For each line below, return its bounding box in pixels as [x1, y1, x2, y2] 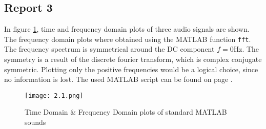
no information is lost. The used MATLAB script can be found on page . [4, 74, 233, 84]
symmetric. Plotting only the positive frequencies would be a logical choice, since [4, 63, 258, 74]
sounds [25, 117, 46, 127]
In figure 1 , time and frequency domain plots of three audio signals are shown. [4, 24, 250, 34]
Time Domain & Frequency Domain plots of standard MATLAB [25, 106, 227, 117]
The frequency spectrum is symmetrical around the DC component [4, 44, 215, 54]
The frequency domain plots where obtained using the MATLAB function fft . [4, 33, 251, 44]
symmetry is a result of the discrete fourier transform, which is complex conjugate [4, 54, 262, 64]
